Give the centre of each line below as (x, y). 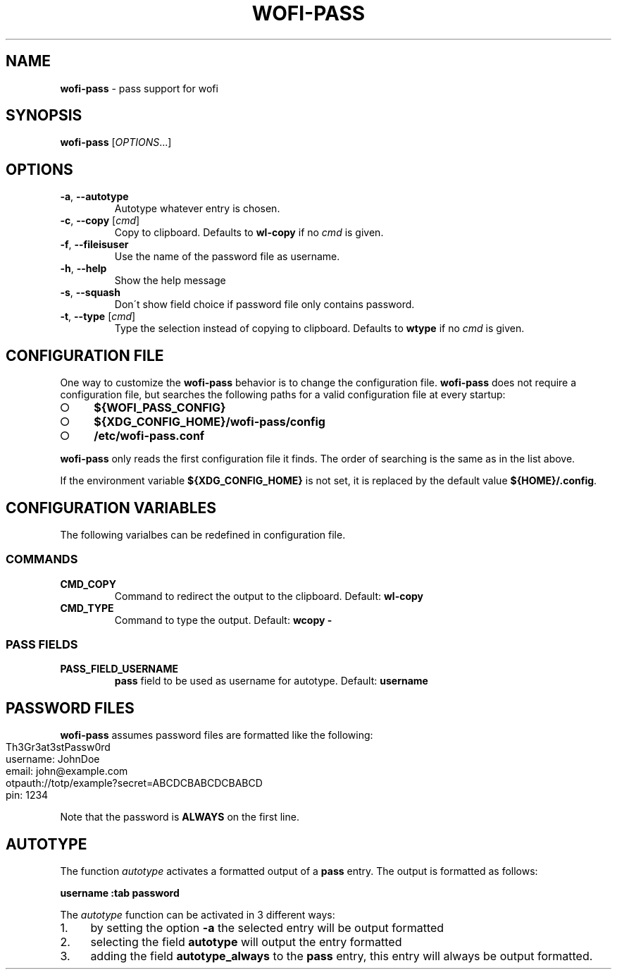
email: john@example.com (67, 771)
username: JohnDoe (53, 759)
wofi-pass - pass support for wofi (139, 88)
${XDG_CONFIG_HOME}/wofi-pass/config (210, 422)
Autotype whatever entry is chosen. (197, 209)
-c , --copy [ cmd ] (100, 221)
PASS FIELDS (42, 645)
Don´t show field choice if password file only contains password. (264, 305)
